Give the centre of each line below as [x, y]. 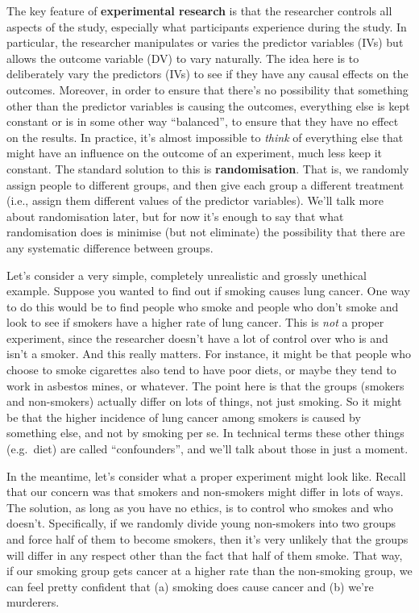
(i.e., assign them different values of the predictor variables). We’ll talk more [195, 200]
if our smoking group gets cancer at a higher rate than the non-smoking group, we [209, 571]
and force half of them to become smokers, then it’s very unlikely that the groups [207, 539]
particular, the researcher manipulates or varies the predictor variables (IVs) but [205, 42]
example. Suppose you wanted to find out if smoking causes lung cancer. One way [208, 291]
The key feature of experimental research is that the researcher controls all [199, 10]
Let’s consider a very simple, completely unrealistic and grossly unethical [187, 275]
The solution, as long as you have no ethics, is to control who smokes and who [200, 507]
